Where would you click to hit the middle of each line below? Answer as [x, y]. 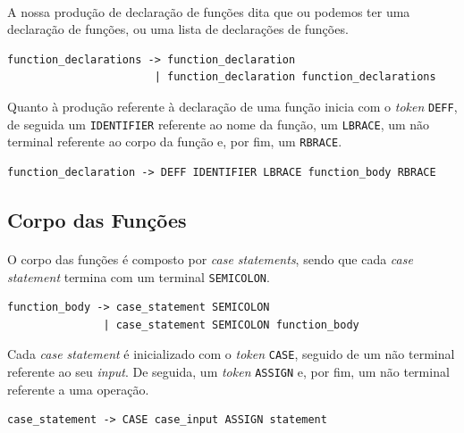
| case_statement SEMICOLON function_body [231, 325]
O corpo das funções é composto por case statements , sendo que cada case [210, 258]
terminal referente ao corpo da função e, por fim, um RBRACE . [175, 142]
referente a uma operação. [78, 389]
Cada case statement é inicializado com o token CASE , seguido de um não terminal [231, 354]
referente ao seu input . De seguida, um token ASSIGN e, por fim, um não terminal [228, 371]
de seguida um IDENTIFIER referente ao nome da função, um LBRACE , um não [219, 124]
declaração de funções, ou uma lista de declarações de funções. [178, 29]
